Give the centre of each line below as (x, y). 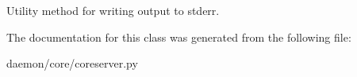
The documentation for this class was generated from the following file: (179, 37)
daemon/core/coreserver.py (72, 63)
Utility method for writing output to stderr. (113, 10)
